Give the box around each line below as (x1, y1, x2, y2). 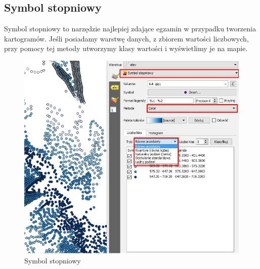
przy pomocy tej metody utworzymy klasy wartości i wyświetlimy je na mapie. (4, 43, 248, 54)
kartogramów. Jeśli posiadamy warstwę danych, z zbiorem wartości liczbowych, (4, 33, 249, 43)
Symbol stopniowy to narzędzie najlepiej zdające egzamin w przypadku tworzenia (4, 23, 256, 34)
